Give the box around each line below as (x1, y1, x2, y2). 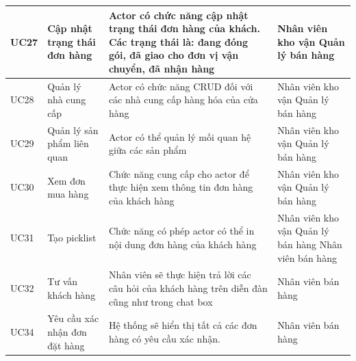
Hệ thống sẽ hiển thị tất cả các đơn (108, 318, 257, 332)
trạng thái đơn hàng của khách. (108, 21, 260, 36)
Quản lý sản (47, 122, 99, 137)
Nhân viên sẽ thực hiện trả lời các (108, 267, 251, 282)
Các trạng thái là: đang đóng (108, 34, 249, 49)
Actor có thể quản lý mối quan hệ (108, 129, 251, 144)
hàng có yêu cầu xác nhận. (108, 331, 220, 345)
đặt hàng (47, 338, 85, 352)
